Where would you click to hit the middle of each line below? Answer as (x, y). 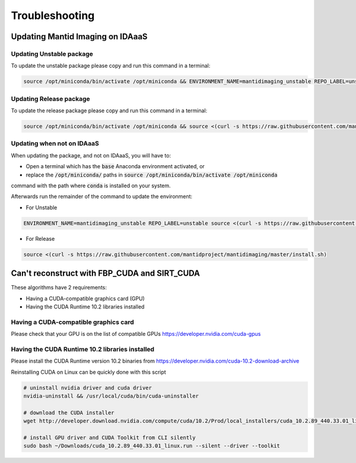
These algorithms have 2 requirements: (59, 288)
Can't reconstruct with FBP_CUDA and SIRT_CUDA (106, 273)
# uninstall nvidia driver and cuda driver (88, 388)
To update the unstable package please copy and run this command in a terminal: (111, 66)
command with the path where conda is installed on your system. (91, 185)
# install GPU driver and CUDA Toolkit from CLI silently (109, 437)
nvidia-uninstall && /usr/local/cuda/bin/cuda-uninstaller (111, 396)
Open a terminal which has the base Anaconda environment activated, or (115, 166)
